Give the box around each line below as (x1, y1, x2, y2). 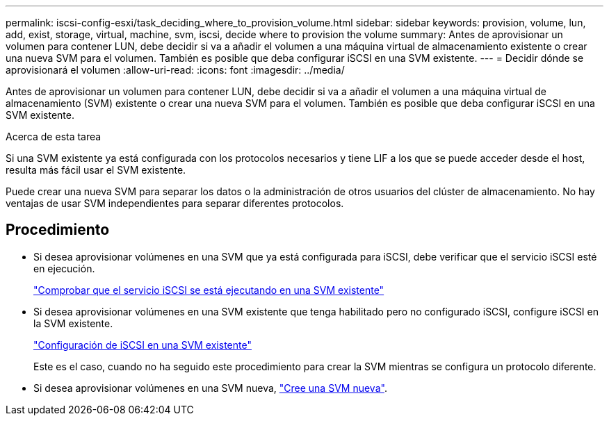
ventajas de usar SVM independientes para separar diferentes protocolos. (6, 197, 344, 209)
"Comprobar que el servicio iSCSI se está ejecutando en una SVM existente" (33, 283, 384, 296)
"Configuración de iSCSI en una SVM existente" (33, 338, 252, 351)
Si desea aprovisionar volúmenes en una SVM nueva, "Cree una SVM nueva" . (33, 381, 387, 394)
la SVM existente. (33, 317, 113, 329)
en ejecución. (33, 262, 95, 274)
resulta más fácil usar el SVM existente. (6, 164, 186, 176)
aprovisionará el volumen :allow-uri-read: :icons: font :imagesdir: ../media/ (6, 64, 345, 76)
